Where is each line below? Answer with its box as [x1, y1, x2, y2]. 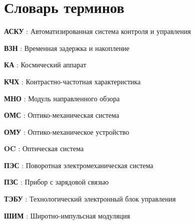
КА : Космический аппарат [4, 59, 86, 70]
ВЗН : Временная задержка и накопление [4, 42, 129, 53]
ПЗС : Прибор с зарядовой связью [4, 177, 109, 187]
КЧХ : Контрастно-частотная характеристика [4, 76, 141, 86]
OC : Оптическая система [4, 143, 84, 154]
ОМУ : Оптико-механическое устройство [4, 126, 129, 137]
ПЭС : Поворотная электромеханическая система [4, 160, 153, 170]
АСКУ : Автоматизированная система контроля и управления [4, 26, 191, 36]
